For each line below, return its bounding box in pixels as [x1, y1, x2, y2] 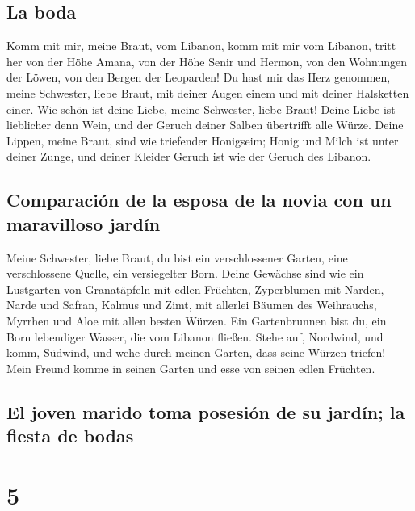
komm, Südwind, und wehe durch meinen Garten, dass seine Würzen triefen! [6, 344, 386, 361]
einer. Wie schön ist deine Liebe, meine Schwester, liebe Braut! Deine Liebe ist [6, 100, 396, 117]
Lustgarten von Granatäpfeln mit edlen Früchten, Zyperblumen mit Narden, [6, 280, 384, 297]
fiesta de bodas [6, 423, 134, 448]
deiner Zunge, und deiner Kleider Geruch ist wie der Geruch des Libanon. [6, 148, 371, 165]
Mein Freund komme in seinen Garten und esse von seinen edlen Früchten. [6, 359, 375, 376]
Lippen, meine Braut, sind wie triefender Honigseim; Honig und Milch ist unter [6, 132, 399, 149]
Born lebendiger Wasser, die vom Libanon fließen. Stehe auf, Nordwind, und [6, 328, 384, 345]
